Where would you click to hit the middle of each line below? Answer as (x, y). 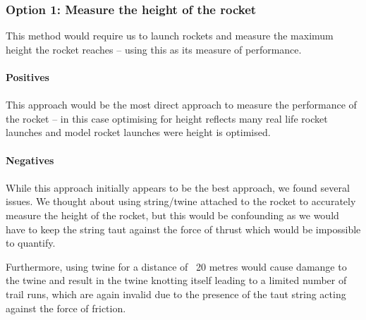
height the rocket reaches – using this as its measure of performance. (154, 49)
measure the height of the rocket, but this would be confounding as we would (172, 215)
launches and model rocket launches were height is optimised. (138, 132)
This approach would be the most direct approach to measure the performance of (181, 105)
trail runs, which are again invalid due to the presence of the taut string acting (176, 294)
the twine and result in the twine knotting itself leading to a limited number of (176, 280)
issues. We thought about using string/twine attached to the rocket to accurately (181, 201)
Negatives (30, 160)
